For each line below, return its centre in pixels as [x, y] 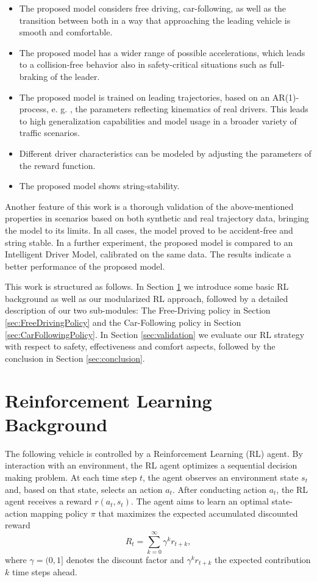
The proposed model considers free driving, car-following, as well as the [153, 8]
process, [34, 109]
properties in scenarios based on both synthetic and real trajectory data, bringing [157, 218]
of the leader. [75, 76]
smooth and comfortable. [66, 32]
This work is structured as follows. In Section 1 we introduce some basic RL [147, 286]
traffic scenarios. [49, 133]
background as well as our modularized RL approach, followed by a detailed [147, 298]
